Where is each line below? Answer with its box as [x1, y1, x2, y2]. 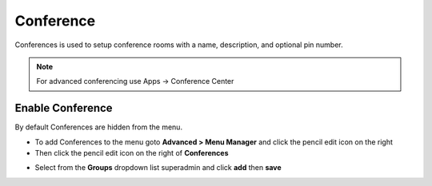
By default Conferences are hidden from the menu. [14, 122, 183, 132]
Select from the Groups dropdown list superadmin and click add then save [34, 163, 282, 172]
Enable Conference [14, 101, 113, 115]
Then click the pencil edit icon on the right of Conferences [34, 148, 229, 158]
